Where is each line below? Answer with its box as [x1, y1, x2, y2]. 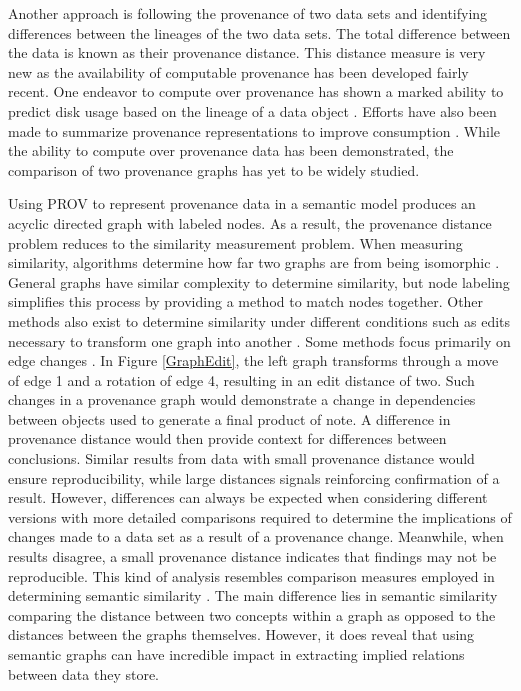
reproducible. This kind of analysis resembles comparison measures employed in [8, 565, 495, 586]
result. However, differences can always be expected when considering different [8, 487, 488, 508]
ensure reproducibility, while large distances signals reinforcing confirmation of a [8, 467, 500, 488]
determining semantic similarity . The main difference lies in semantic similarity [8, 585, 498, 606]
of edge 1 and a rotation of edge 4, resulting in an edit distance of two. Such [8, 369, 475, 390]
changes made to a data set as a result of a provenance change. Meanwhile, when [8, 526, 504, 547]
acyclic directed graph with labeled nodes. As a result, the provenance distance [8, 212, 492, 233]
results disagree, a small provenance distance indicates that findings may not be [8, 546, 497, 567]
